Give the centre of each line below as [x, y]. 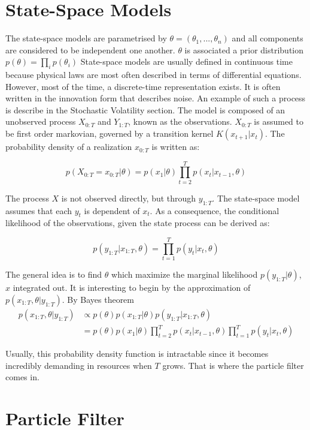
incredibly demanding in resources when [79, 365]
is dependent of [112, 210]
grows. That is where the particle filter [233, 365]
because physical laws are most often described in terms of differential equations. [154, 75]
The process [27, 198]
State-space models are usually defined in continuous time [186, 61]
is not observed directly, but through [129, 198]
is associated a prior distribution [244, 49]
